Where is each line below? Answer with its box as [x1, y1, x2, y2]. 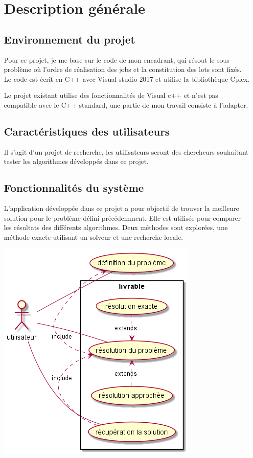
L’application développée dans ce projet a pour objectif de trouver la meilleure [4, 203, 239, 213]
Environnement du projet [4, 31, 136, 46]
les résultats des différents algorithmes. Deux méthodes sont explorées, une [4, 222, 228, 232]
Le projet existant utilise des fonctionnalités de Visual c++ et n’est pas [4, 90, 218, 100]
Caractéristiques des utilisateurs [4, 123, 170, 138]
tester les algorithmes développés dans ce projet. [4, 156, 149, 166]
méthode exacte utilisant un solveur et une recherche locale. [4, 231, 183, 242]
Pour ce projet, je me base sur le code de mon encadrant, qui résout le [4, 54, 215, 65]
